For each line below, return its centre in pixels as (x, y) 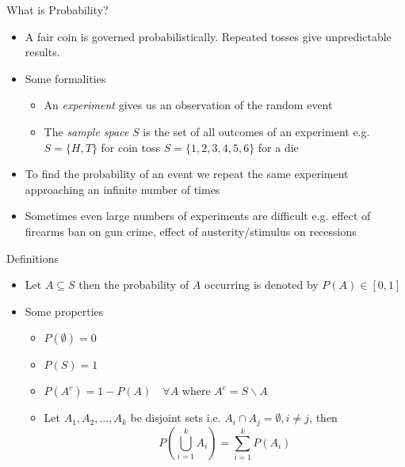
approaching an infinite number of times (122, 189)
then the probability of (134, 285)
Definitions (33, 258)
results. (42, 52)
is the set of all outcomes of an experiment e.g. (256, 131)
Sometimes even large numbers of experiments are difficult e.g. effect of (198, 216)
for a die (278, 147)
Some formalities (65, 78)
